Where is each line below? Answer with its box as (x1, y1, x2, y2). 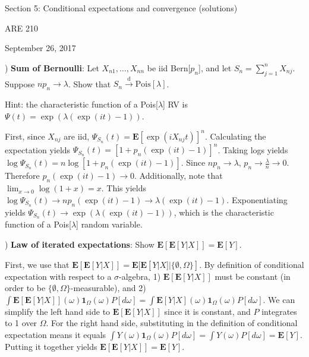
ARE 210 (5, 21, 38, 34)
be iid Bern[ (147, 61, 191, 74)
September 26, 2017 (5, 42, 76, 54)
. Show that (68, 77, 111, 90)
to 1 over (5, 317, 37, 329)
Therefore (5, 169, 40, 182)
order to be (5, 282, 46, 294)
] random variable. (76, 218, 143, 230)
